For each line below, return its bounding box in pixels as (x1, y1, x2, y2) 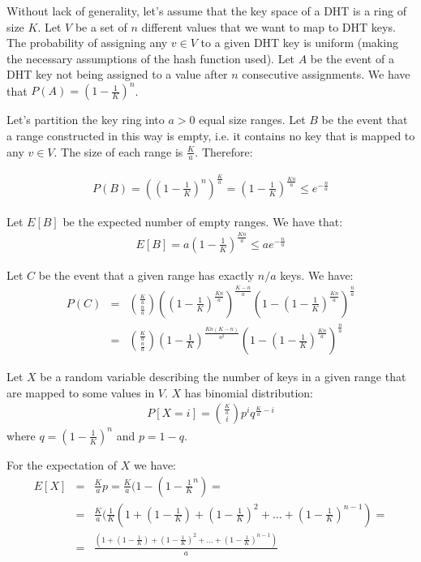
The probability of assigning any (6, 34, 168, 51)
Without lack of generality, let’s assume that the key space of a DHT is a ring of (6, 2, 406, 19)
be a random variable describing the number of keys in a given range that (40, 368, 406, 385)
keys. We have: (280, 266, 354, 283)
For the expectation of (6, 456, 117, 473)
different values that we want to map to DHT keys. (141, 18, 396, 35)
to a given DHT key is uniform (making (200, 34, 398, 51)
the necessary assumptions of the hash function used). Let (6, 49, 295, 66)
